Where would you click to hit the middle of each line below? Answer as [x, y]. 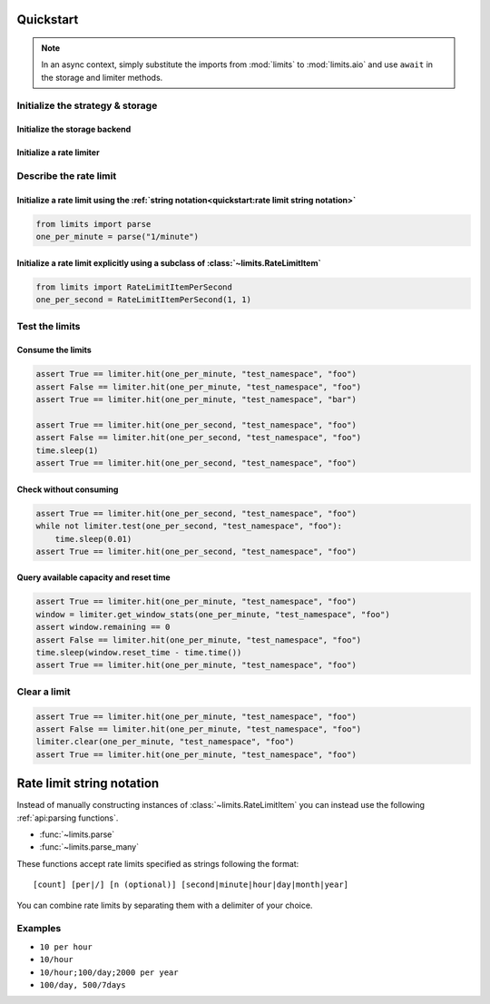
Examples [39, 929]
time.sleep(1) [67, 450]
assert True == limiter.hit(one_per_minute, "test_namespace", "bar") [196, 400]
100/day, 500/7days [83, 984]
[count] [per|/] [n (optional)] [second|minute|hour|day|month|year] [191, 885]
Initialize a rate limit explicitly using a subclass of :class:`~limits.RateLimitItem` [169, 262]
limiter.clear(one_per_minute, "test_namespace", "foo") [165, 742]
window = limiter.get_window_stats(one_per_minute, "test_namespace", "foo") [213, 614]
